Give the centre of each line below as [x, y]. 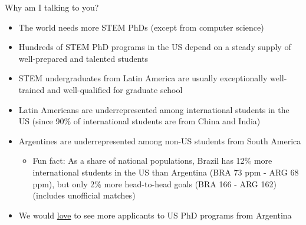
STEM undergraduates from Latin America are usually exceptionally [143, 78]
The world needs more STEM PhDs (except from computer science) [141, 27]
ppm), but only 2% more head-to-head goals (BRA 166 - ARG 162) [154, 183]
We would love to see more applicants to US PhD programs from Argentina [155, 215]
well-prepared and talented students [83, 58]
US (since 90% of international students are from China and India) [139, 121]
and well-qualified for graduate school [115, 89]
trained [32, 89]
